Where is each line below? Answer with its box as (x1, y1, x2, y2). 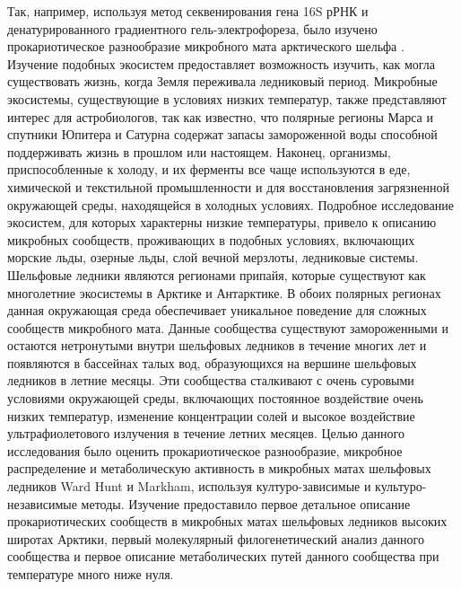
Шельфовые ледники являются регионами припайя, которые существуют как (7, 265, 426, 284)
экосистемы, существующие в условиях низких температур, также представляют (7, 89, 447, 108)
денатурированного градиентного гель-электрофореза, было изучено (7, 19, 378, 38)
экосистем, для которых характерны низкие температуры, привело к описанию (7, 213, 437, 232)
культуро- (375, 477, 427, 496)
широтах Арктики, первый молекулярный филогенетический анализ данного (7, 529, 424, 548)
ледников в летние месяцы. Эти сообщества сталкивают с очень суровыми (7, 371, 414, 390)
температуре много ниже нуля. (7, 565, 174, 583)
